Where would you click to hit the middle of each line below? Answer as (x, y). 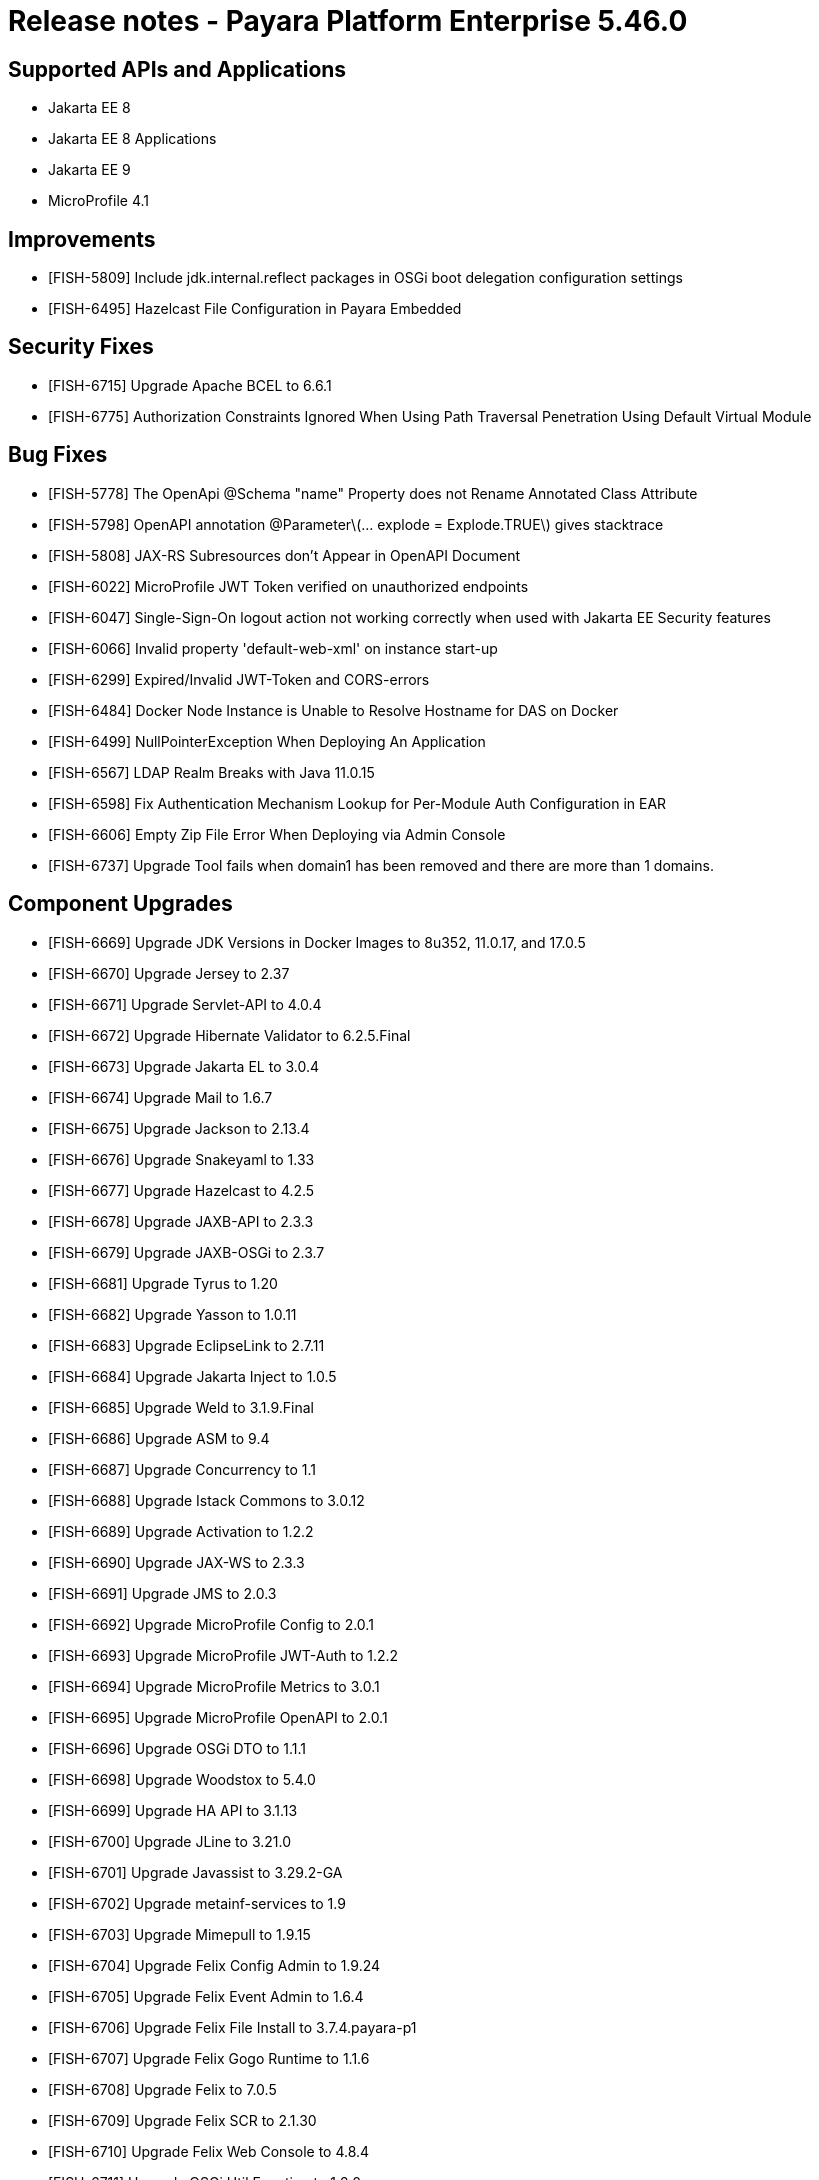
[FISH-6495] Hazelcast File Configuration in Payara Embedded (255, 309)
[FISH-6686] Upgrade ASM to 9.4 (159, 1438)
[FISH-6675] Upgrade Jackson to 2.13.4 (179, 1128)
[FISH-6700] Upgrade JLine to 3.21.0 (169, 1841)
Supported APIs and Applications (177, 69)
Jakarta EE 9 (89, 170)
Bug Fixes (58, 455)
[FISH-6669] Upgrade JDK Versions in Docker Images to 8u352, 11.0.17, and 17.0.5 (317, 942)
